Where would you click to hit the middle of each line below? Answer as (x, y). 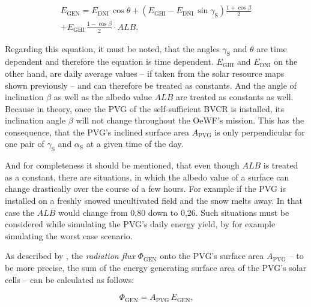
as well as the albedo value (103, 97)
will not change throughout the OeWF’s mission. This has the (190, 120)
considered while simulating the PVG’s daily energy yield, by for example (140, 224)
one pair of (25, 144)
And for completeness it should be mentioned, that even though (122, 165)
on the (286, 61)
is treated (281, 165)
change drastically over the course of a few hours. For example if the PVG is (146, 189)
